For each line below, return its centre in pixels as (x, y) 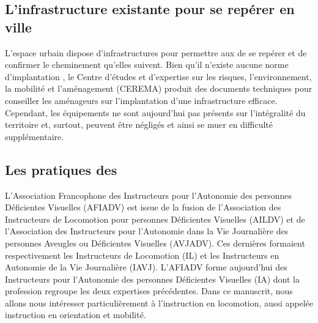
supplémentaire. (35, 136)
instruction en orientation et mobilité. (76, 315)
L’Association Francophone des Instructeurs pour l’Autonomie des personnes (149, 195)
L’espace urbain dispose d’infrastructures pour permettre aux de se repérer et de (156, 52)
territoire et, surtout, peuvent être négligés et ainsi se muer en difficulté (139, 124)
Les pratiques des (61, 169)
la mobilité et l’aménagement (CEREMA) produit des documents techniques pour (159, 88)
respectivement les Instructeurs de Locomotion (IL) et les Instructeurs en (142, 255)
